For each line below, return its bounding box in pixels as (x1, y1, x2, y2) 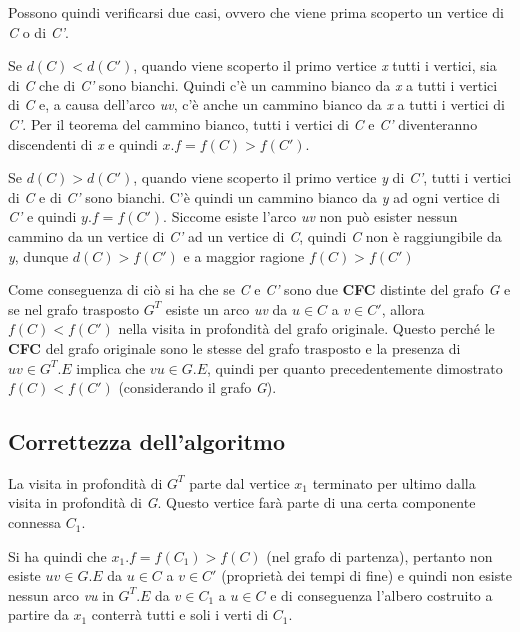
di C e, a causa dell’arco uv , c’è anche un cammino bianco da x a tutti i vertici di (8, 94, 505, 115)
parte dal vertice (189, 472, 290, 493)
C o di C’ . (8, 21, 69, 42)
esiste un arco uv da (165, 298, 288, 319)
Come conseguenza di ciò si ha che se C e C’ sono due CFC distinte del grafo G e (8, 279, 511, 300)
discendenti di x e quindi (8, 133, 158, 154)
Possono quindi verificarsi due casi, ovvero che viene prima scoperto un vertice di (8, 2, 504, 22)
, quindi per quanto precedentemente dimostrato (207, 357, 503, 378)
